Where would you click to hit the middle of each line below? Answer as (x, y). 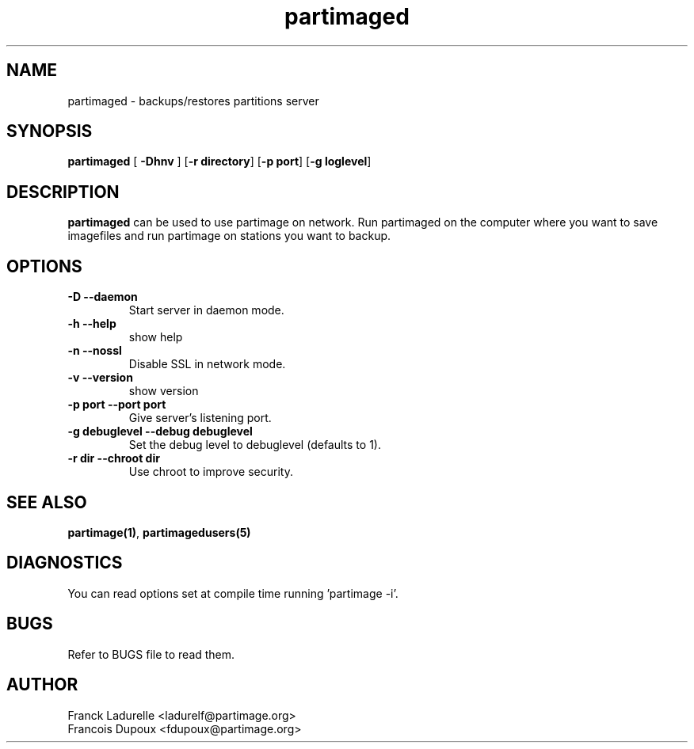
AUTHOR (42, 685)
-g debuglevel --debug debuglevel (160, 432)
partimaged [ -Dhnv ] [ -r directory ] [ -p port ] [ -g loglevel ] (219, 162)
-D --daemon (103, 297)
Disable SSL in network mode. (207, 364)
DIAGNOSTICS (65, 563)
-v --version (100, 378)
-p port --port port (117, 405)
